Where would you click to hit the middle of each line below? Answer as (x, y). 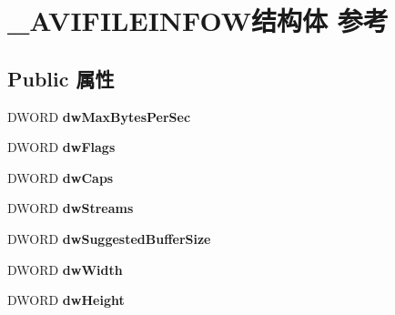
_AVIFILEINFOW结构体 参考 (198, 20)
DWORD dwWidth (65, 269)
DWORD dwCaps (61, 177)
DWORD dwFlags (61, 147)
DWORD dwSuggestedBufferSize (109, 238)
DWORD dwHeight (66, 300)
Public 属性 (61, 78)
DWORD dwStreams (71, 208)
